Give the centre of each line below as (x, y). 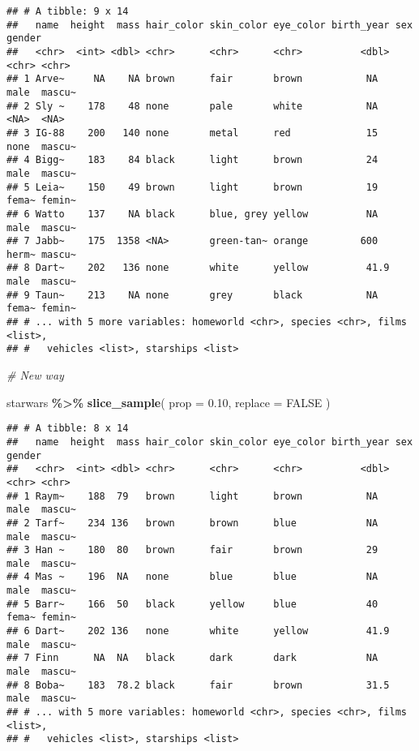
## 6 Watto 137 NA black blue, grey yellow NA (192, 214)
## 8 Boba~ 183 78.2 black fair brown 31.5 (198, 685)
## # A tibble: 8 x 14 (68, 429)
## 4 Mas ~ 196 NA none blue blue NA (192, 577)
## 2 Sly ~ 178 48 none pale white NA (192, 106)
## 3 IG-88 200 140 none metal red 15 (192, 133)
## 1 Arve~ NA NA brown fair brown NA (192, 79)
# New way (35, 375)
